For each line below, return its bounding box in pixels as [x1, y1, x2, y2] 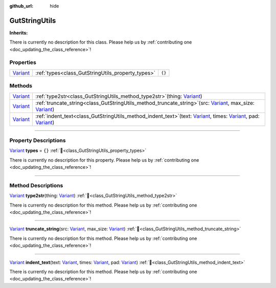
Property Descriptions [9, 137, 66, 144]
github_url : [9, 3, 33, 9]
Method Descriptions [9, 182, 63, 189]
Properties [9, 59, 37, 66]
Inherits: [9, 30, 28, 36]
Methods [9, 82, 33, 90]
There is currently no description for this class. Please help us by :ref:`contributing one [9, 39, 192, 46]
